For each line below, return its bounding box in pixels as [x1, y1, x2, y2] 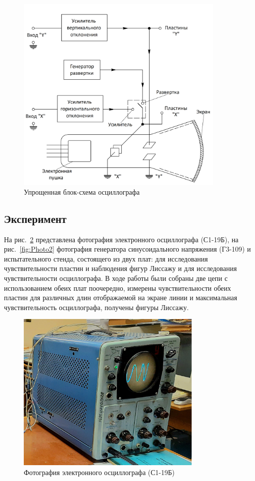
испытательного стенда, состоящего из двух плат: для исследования [4, 253, 208, 264]
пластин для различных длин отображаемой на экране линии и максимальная [4, 292, 237, 303]
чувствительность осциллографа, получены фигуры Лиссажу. [4, 302, 189, 312]
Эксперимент [4, 211, 67, 226]
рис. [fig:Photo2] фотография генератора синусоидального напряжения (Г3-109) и [4, 244, 251, 254]
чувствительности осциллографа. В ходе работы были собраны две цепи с [4, 272, 228, 283]
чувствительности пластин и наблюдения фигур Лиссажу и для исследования [4, 263, 237, 273]
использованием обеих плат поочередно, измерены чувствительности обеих [4, 282, 231, 293]
